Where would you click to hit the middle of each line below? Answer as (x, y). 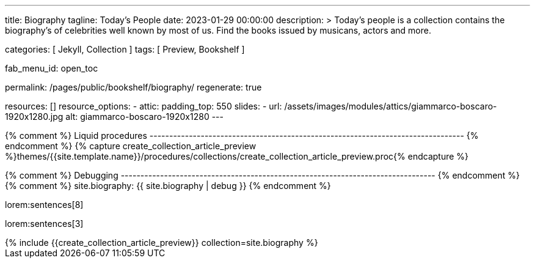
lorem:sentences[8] (44, 205)
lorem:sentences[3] (44, 224)
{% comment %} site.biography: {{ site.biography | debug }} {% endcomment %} (168, 186)
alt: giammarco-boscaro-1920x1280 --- (144, 117)
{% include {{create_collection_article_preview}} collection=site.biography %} (162, 243)
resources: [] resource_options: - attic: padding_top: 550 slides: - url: (144, 106)
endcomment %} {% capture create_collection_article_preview (131, 146)
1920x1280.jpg (34, 117)
